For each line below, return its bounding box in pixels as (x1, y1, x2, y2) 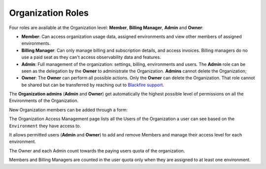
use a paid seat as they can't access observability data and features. (21, 54, 161, 60)
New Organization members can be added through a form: (9, 106, 128, 113)
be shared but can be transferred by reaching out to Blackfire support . (21, 82, 165, 88)
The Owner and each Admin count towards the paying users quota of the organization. (9, 148, 185, 154)
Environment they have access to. (9, 123, 81, 129)
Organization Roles (9, 7, 89, 18)
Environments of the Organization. (9, 98, 79, 103)
